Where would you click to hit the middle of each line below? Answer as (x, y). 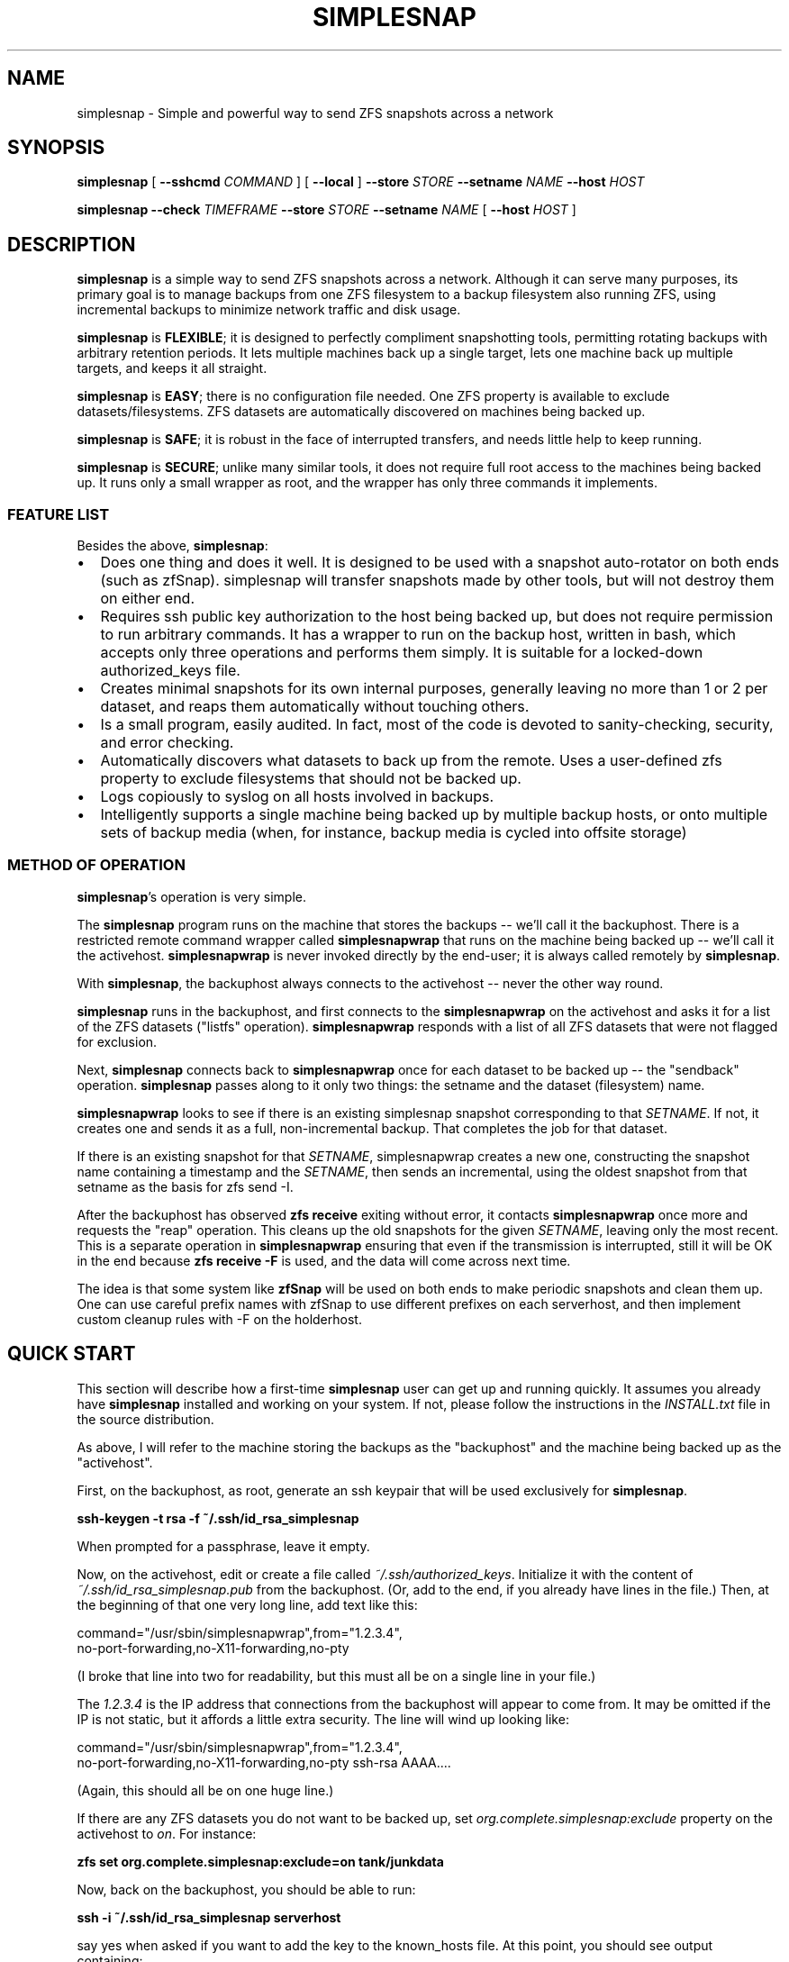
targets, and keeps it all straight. (172, 368)
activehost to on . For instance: (167, 1833)
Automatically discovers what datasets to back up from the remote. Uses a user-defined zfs (411, 761)
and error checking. (167, 743)
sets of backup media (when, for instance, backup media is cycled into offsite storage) (394, 833)
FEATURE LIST (59, 514)
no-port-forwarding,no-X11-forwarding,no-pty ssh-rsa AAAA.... (264, 1762)
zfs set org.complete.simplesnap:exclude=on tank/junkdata (260, 1861)
